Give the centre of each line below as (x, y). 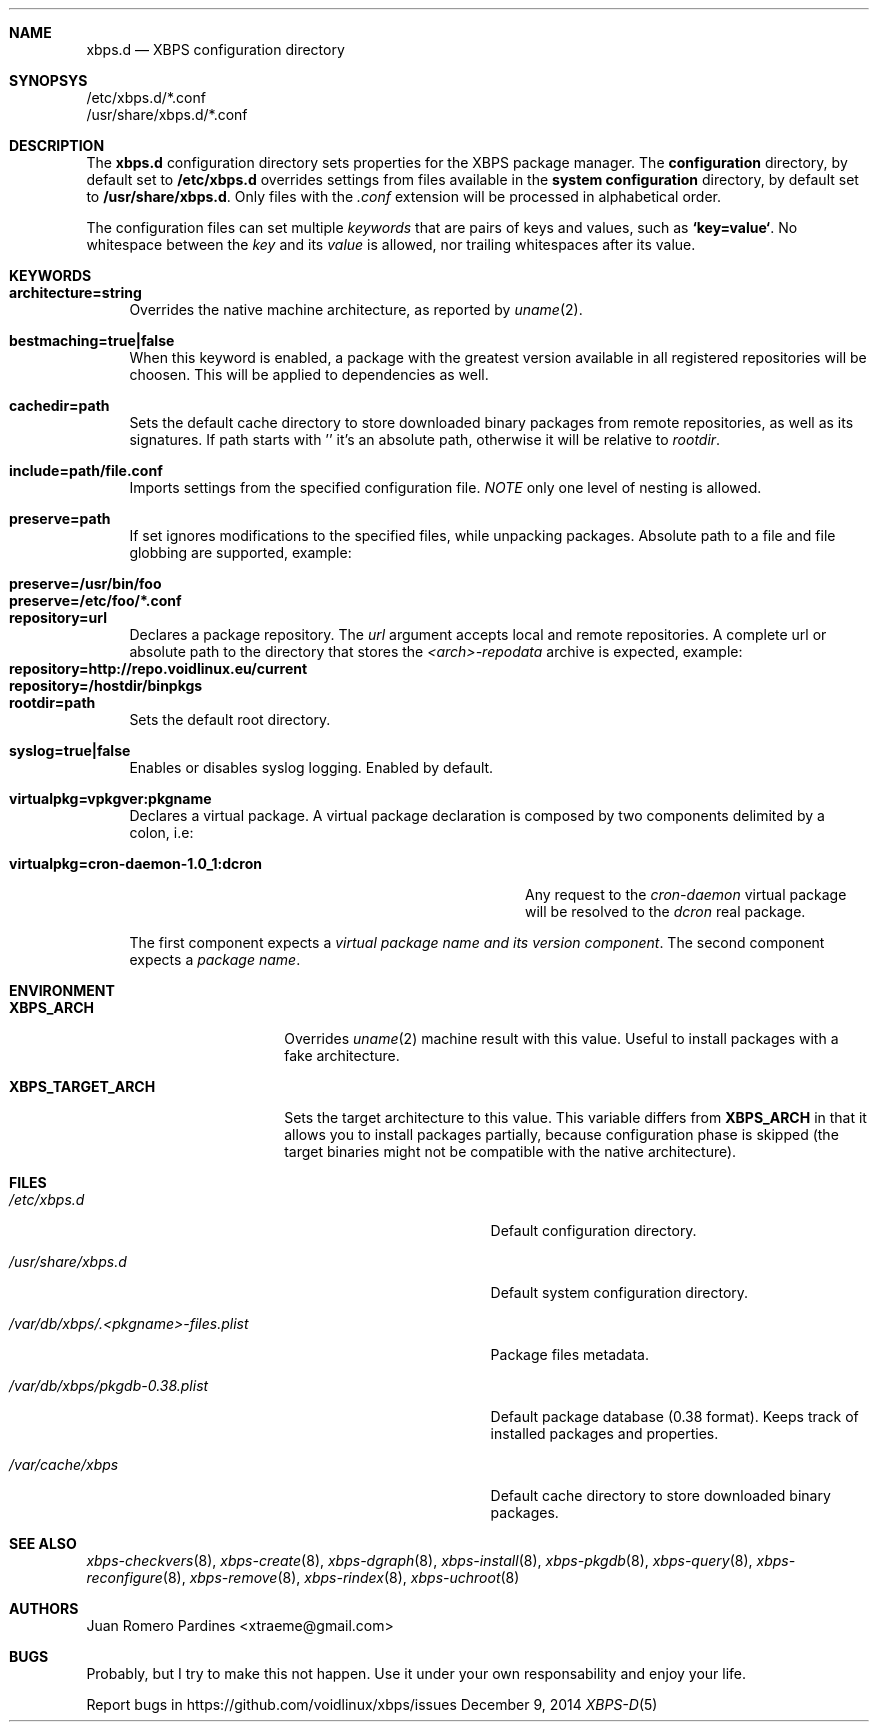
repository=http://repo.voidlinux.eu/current (158, 668)
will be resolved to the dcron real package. (665, 911)
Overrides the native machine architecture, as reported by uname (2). (356, 309)
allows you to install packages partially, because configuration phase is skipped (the (561, 1134)
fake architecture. (342, 1055)
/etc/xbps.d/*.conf (146, 97)
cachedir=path (59, 405)
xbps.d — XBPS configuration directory (215, 49)
